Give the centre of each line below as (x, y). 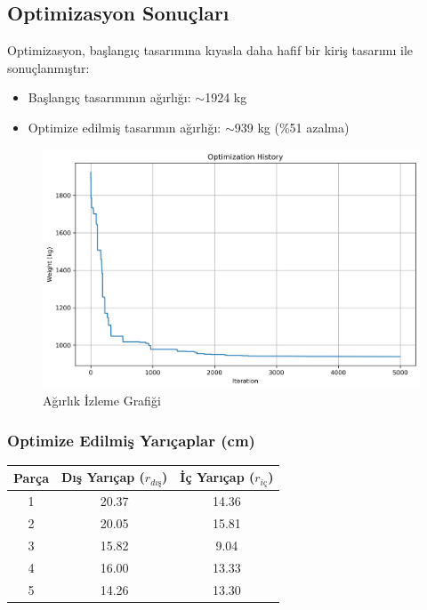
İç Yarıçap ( (218, 477)
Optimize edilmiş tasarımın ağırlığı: (125, 127)
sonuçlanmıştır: (48, 67)
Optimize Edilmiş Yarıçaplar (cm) (131, 440)
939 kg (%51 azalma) (292, 127)
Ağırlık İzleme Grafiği (102, 401)
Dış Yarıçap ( (103, 477)
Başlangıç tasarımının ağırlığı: (109, 97)
